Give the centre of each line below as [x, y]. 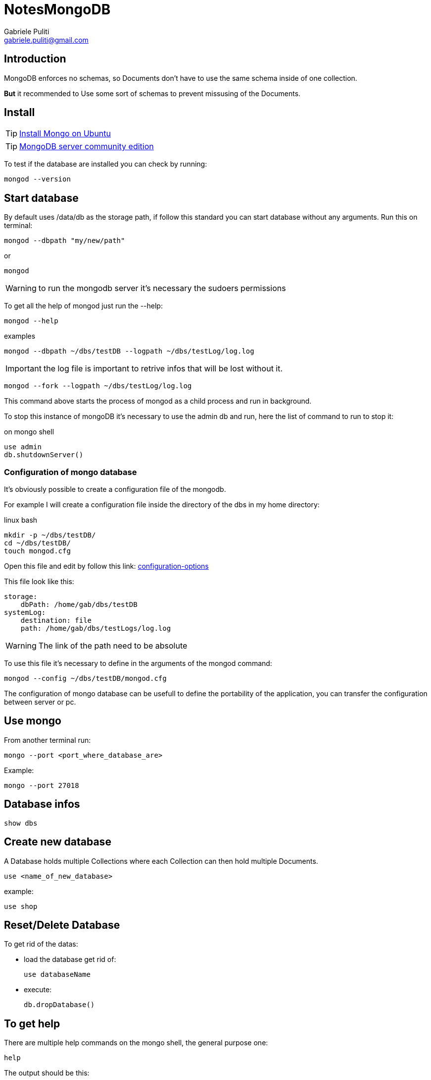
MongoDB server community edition [87, 147]
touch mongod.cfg [37, 551]
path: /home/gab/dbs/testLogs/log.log [96, 629]
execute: [38, 990]
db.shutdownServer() [44, 455]
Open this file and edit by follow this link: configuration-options [106, 566]
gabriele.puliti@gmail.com [46, 40]
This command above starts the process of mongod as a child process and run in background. [158, 401]
